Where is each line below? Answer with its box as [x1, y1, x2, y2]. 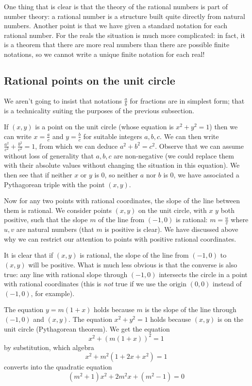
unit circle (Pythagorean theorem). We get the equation [4, 323, 170, 333]
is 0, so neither [94, 170, 138, 180]
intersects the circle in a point [159, 269, 248, 279]
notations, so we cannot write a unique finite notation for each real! [4, 49, 205, 59]
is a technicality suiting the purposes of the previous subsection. [4, 105, 194, 115]
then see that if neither [4, 170, 72, 180]
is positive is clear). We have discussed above [104, 224, 238, 234]
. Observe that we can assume [155, 140, 244, 151]
